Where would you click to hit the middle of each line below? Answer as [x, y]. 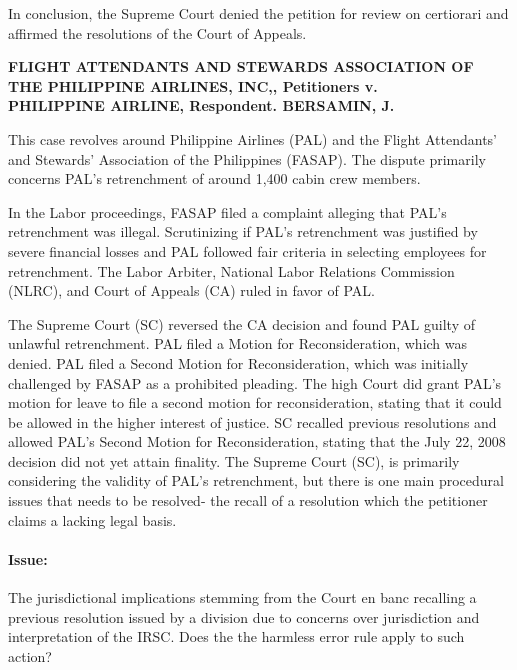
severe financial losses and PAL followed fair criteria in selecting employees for [247, 250]
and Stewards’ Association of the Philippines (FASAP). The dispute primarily [247, 158]
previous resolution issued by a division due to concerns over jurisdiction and [244, 616]
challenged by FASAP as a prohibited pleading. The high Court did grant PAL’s [255, 382]
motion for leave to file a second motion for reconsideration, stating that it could [255, 402]
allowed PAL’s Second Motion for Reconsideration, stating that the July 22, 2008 [257, 441]
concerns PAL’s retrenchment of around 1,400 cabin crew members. [214, 178]
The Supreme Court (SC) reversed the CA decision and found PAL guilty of [241, 323]
